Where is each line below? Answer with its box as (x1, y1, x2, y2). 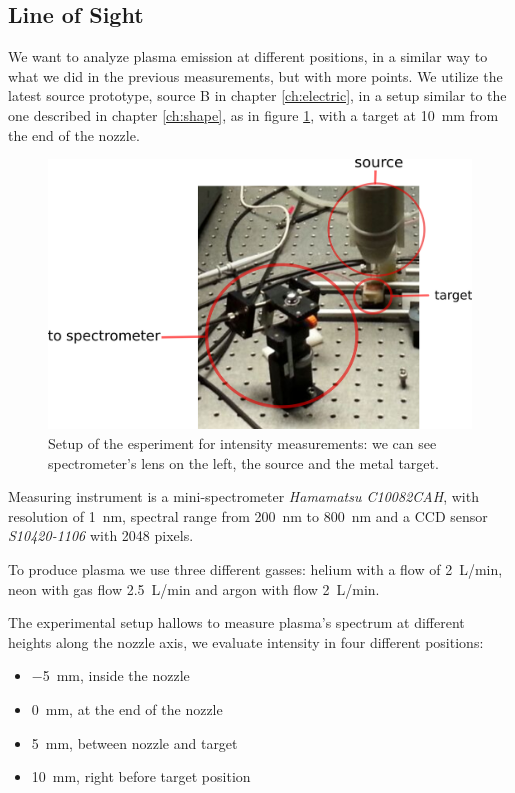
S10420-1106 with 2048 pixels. (8, 525, 194, 546)
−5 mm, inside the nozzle (31, 665, 190, 686)
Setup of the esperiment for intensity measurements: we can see (48, 432, 437, 453)
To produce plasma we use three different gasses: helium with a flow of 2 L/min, (8, 558, 503, 579)
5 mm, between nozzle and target (31, 732, 238, 753)
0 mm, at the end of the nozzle (31, 698, 223, 719)
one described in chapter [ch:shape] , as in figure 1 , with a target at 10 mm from (8, 104, 499, 125)
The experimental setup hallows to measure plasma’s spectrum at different (8, 612, 465, 633)
